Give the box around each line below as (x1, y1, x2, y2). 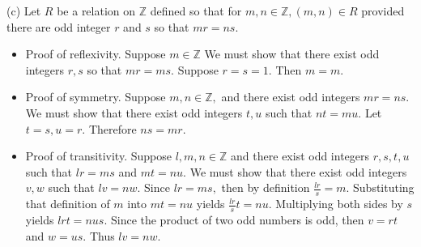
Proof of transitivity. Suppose (25, 147, 172, 164)
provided (361, 2, 405, 19)
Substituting (353, 179, 415, 196)
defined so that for (150, 2, 242, 19)
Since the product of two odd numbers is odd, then (110, 211, 364, 228)
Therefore (88, 120, 137, 137)
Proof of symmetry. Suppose (25, 88, 166, 105)
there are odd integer (6, 18, 111, 35)
